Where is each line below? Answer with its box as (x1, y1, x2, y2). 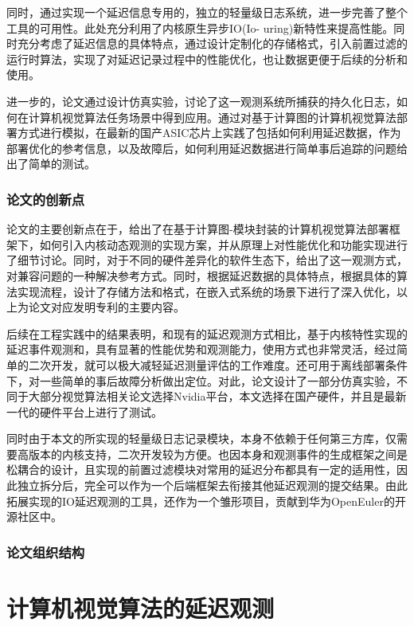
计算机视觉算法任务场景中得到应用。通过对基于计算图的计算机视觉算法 (28, 108, 396, 125)
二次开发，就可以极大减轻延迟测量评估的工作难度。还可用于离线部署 (28, 356, 385, 373)
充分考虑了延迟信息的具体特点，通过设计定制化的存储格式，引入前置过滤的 (17, 35, 408, 52)
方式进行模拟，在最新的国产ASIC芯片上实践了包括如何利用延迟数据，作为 (17, 124, 401, 141)
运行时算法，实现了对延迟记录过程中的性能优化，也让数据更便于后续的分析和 (6, 50, 408, 67)
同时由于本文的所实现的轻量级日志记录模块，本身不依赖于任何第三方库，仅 (6, 430, 396, 447)
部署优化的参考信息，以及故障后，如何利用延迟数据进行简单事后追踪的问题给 (6, 139, 408, 156)
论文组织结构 (6, 542, 85, 561)
